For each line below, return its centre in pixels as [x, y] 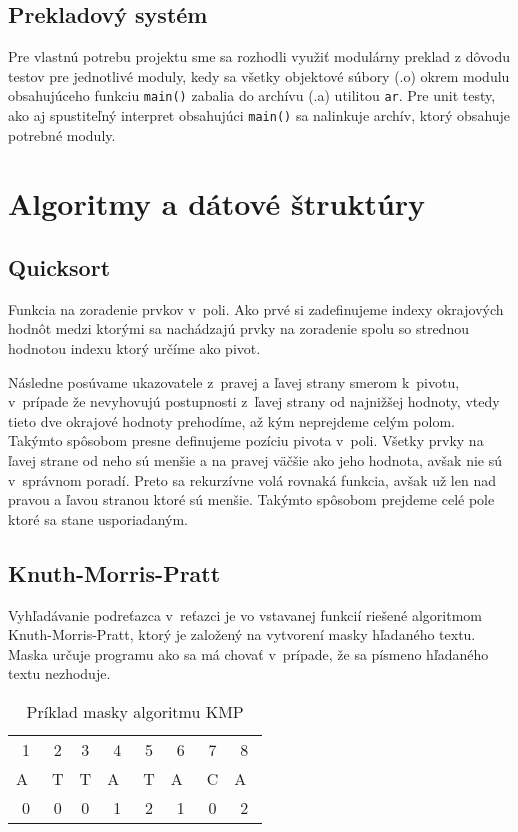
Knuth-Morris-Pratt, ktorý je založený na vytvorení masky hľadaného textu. [242, 634]
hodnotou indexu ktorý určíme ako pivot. [134, 348]
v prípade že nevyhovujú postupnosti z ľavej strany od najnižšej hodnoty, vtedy [254, 401]
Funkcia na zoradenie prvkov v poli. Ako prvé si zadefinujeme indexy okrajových [256, 308]
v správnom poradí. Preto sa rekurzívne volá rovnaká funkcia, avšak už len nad [252, 479]
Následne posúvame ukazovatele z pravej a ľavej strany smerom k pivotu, [234, 381]
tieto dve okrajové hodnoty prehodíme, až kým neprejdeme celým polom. [231, 420]
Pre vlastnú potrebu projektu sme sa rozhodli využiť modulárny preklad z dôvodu [259, 56]
